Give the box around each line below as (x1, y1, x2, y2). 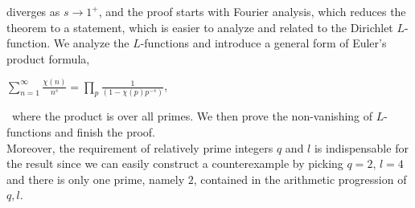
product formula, (6, 50, 90, 67)
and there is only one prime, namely (6, 170, 185, 187)
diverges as (6, 3, 60, 19)
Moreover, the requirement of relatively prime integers (6, 139, 273, 156)
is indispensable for (314, 139, 409, 156)
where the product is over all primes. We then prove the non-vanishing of (11, 108, 373, 124)
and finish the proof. (55, 124, 155, 141)
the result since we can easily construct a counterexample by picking (6, 155, 343, 172)
